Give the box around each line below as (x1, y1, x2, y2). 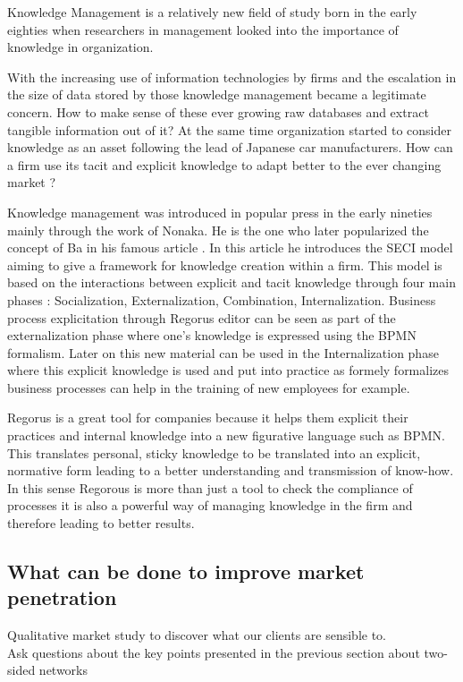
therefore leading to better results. (7, 514, 195, 533)
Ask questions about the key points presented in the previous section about (7, 643, 420, 661)
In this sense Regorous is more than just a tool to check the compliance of (7, 478, 413, 497)
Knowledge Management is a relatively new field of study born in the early (7, 3, 417, 21)
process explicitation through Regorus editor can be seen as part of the (7, 308, 396, 327)
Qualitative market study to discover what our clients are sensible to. (7, 626, 387, 644)
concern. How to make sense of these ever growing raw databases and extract (7, 102, 429, 121)
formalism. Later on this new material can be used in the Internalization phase (7, 343, 439, 362)
